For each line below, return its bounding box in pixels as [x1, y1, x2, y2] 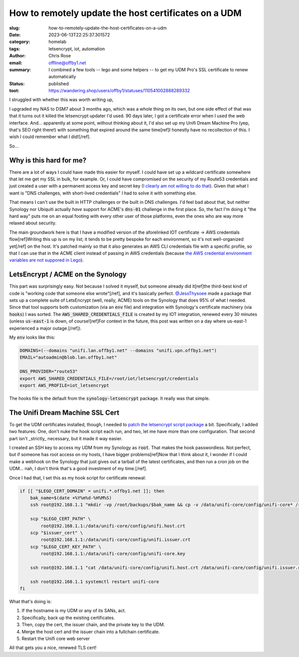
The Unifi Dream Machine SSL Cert [9, 408, 120, 417]
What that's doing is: [9, 599, 52, 605]
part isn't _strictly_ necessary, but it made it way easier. [9, 435, 123, 441]
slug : [9, 25, 20, 31]
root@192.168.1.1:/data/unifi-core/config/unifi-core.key [40, 551, 185, 557]
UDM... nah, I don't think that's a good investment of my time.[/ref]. [9, 466, 147, 472]
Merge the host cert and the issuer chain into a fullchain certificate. [21, 629, 160, 635]
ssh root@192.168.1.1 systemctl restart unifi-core [30, 579, 159, 584]
